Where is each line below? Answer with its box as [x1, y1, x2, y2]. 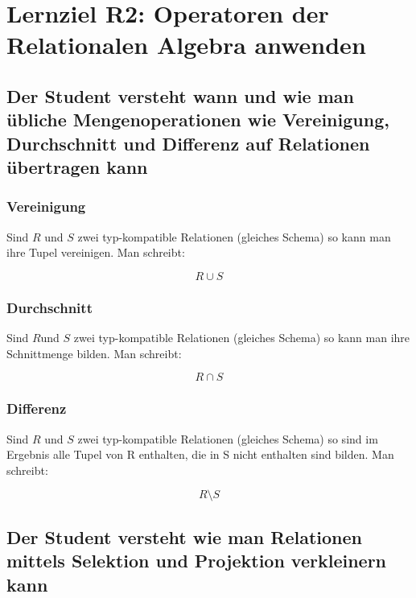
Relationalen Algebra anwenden [6, 28, 366, 61]
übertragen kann [6, 155, 148, 179]
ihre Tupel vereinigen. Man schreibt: [6, 244, 185, 261]
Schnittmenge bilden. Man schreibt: [6, 344, 182, 361]
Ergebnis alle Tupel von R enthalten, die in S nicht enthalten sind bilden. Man [6, 446, 394, 463]
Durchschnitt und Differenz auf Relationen [6, 130, 370, 155]
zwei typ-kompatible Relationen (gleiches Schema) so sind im [77, 430, 378, 447]
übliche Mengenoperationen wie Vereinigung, [6, 107, 389, 132]
